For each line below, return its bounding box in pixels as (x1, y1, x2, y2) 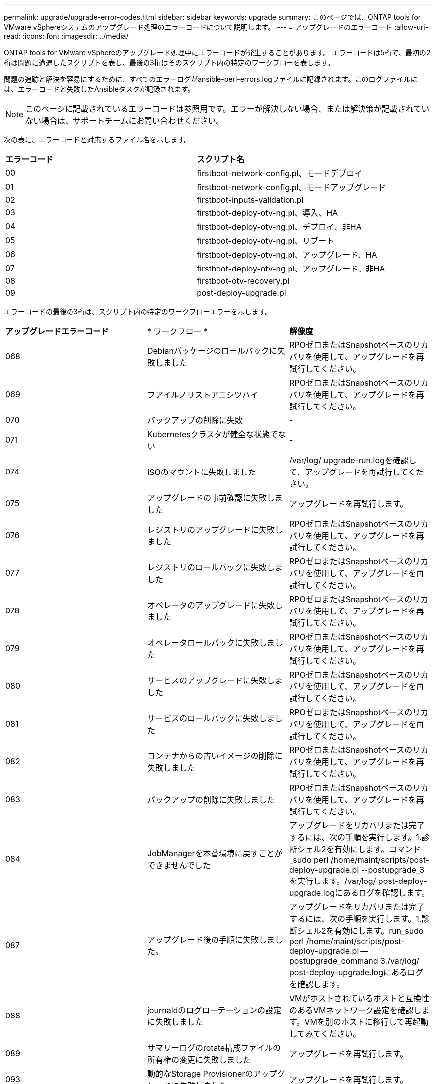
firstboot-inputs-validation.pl (197, 195, 304, 204)
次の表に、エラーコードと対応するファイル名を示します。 (4, 135, 191, 144)
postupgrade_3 (368, 865, 425, 875)
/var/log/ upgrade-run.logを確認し (289, 455, 417, 465)
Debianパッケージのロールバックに (147, 346, 277, 356)
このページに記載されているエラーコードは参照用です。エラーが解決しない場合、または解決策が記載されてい (25, 104, 430, 114)
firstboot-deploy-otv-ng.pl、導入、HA (197, 208, 338, 218)
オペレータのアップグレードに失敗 (147, 600, 275, 610)
